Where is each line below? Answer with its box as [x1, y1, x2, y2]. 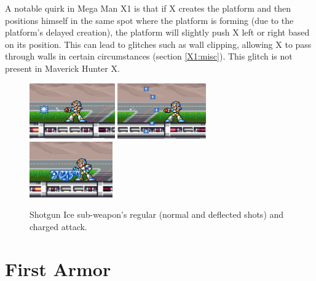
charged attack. [30, 220, 87, 233]
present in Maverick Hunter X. [5, 61, 120, 74]
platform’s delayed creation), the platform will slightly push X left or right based [5, 26, 310, 39]
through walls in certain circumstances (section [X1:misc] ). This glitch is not [5, 50, 293, 63]
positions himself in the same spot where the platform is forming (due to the [5, 13, 294, 26]
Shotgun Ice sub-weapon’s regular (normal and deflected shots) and [30, 208, 284, 221]
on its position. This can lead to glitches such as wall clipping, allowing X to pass [5, 37, 312, 50]
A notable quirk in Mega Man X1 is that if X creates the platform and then [5, 2, 291, 14]
